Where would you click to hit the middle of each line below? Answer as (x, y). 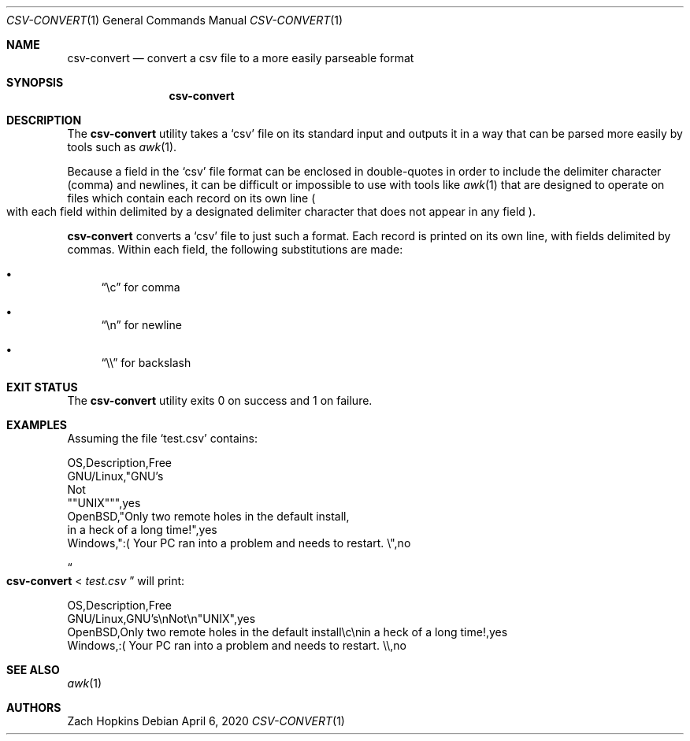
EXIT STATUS (42, 387)
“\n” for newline (141, 325)
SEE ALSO (33, 670)
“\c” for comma (141, 287)
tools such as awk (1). (122, 147)
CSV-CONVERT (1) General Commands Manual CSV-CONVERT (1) (175, 20)
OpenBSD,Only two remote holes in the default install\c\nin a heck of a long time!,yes (287, 632)
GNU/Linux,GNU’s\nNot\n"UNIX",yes (161, 619)
